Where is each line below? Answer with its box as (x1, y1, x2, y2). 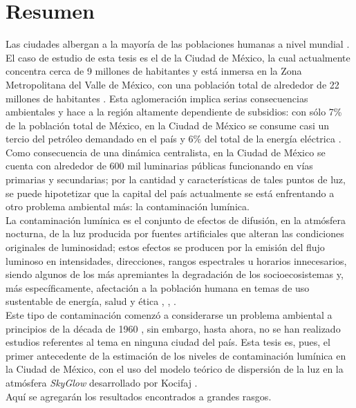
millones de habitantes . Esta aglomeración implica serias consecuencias (6, 91, 308, 105)
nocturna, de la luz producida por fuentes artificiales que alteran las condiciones (6, 226, 344, 241)
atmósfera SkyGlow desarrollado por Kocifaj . (6, 375, 198, 389)
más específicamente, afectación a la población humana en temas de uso (6, 280, 310, 295)
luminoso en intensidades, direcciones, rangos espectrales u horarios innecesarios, (6, 253, 347, 268)
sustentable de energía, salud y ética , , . (6, 294, 176, 308)
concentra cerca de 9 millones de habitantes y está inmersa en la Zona (6, 64, 302, 78)
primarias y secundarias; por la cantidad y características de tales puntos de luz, (6, 172, 346, 187)
